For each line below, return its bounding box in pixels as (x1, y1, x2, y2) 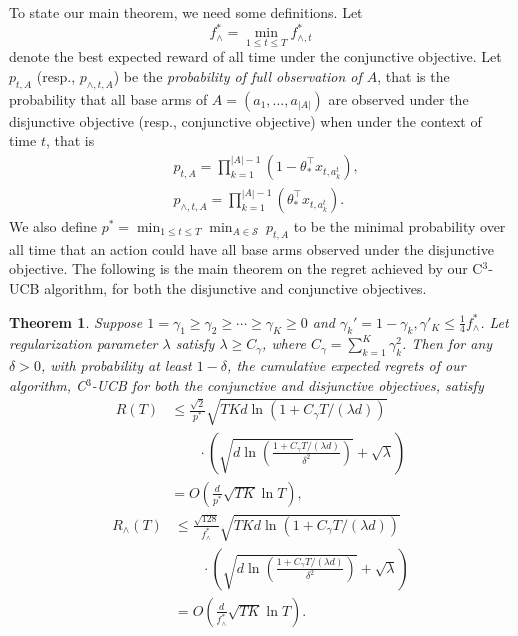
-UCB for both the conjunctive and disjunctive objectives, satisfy (91, 374, 484, 395)
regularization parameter (9, 333, 158, 354)
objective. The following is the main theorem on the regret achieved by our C (9, 258, 483, 279)
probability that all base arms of (9, 88, 208, 109)
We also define (9, 215, 97, 236)
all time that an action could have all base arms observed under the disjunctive (9, 238, 494, 259)
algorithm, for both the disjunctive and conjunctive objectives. (44, 277, 427, 298)
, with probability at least (40, 355, 192, 376)
